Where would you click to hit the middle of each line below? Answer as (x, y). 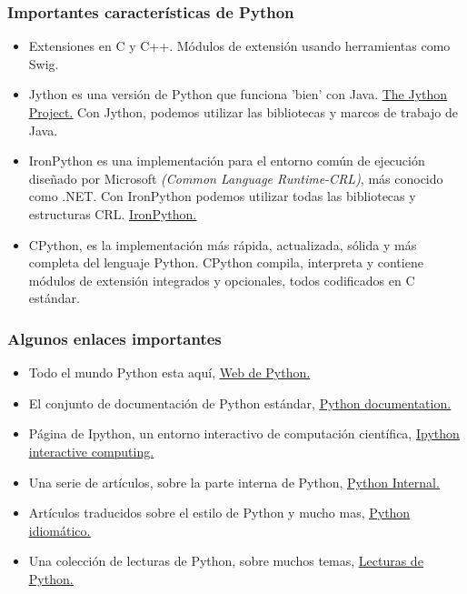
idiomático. (60, 530)
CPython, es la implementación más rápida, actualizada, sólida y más (223, 244)
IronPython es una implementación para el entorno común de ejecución (227, 161)
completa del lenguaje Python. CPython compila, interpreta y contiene (226, 262)
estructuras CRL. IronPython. (113, 213)
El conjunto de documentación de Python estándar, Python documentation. (240, 403)
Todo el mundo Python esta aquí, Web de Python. (169, 373)
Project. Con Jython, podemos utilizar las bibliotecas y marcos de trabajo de (243, 112)
